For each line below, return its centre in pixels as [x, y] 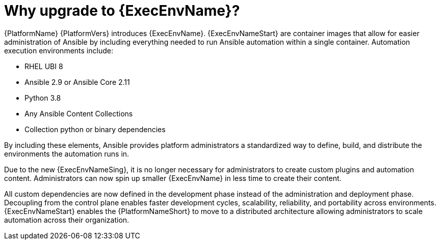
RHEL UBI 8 [44, 66]
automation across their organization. [67, 220]
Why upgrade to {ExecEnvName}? [122, 11]
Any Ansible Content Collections [79, 113]
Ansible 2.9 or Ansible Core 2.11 [77, 82]
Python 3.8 [43, 98]
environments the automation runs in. [67, 154]
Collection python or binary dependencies [95, 129]
